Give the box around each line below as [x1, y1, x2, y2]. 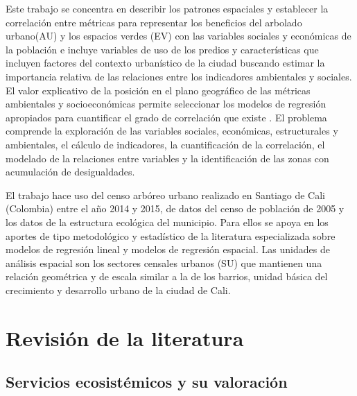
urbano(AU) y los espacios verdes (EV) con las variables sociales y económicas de [6, 28, 351, 43]
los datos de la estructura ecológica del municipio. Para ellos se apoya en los [6, 214, 329, 229]
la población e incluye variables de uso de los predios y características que [6, 42, 319, 56]
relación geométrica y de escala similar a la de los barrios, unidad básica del [6, 269, 328, 284]
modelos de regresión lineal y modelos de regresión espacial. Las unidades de [6, 242, 330, 257]
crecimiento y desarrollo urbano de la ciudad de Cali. [6, 282, 231, 297]
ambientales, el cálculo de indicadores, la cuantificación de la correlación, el [6, 137, 325, 151]
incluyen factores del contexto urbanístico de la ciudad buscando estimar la [6, 55, 325, 70]
